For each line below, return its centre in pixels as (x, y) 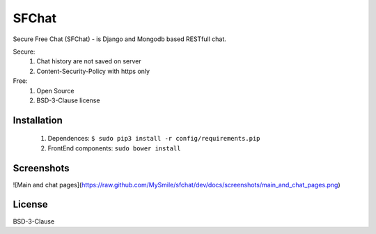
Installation (38, 120)
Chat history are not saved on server (89, 61)
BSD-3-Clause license (68, 100)
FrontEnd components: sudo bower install (114, 148)
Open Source (55, 91)
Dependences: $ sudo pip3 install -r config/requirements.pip (154, 139)
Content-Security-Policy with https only (93, 71)
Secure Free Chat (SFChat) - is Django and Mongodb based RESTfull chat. (119, 39)
